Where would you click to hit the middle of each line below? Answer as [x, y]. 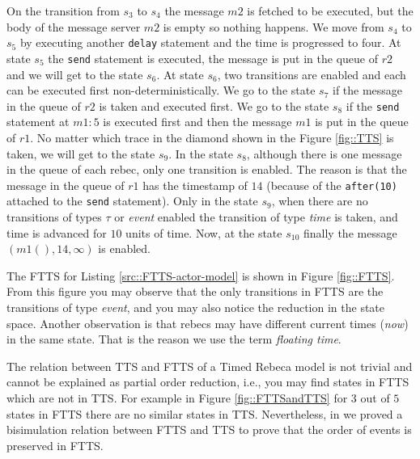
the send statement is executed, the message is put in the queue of [213, 58]
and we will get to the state [75, 74]
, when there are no [320, 201]
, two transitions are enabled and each [312, 74]
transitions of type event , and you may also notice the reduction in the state [196, 307]
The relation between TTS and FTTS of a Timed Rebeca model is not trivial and [210, 366]
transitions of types [54, 217]
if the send [373, 105]
